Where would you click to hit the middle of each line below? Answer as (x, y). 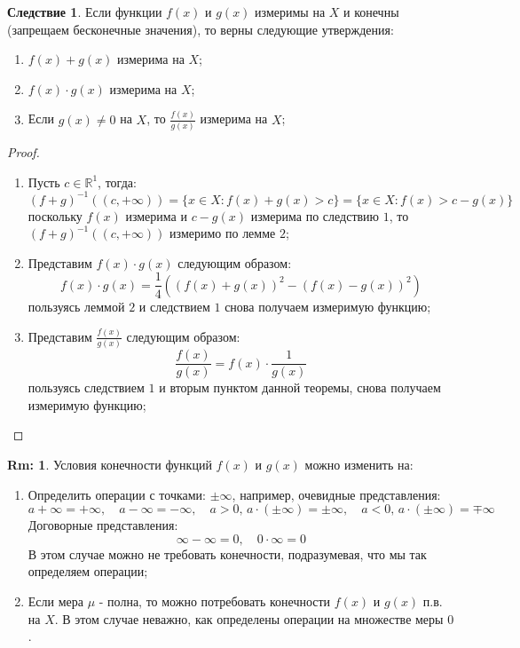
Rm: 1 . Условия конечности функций (110, 464)
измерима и (156, 215)
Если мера (55, 601)
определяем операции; (88, 571)
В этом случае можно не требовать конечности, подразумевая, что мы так (227, 553)
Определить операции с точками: (117, 494)
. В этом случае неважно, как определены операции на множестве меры (249, 618)
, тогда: (117, 182)
